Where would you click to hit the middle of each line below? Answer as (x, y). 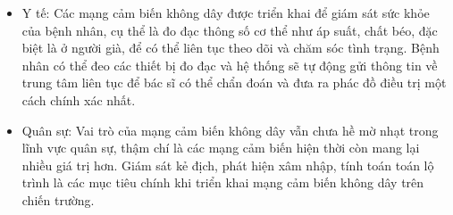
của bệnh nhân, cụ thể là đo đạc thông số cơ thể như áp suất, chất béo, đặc (230, 30)
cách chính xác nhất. (79, 99)
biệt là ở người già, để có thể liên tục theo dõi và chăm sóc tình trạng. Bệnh (231, 48)
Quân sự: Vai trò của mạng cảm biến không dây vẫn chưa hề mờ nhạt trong (230, 130)
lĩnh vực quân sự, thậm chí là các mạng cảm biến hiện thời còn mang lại (221, 148)
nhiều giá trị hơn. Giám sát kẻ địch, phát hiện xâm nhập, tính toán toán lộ (228, 165)
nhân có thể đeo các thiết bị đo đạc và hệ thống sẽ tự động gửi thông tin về (230, 65)
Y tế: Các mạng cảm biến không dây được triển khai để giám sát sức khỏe (226, 12)
